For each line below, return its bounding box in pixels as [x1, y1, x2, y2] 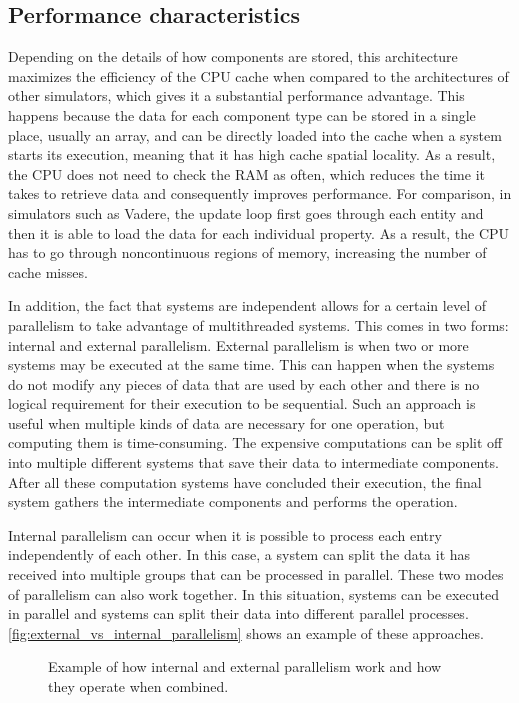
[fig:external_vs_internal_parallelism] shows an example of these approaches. [8, 622, 484, 643]
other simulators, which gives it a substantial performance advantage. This [8, 85, 465, 106]
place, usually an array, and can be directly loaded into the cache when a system [8, 124, 502, 145]
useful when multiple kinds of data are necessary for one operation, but [8, 412, 445, 433]
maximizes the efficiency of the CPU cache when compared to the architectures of [8, 65, 509, 86]
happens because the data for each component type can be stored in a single [8, 104, 476, 125]
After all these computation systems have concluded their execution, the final [8, 471, 482, 492]
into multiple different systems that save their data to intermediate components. [8, 452, 499, 473]
